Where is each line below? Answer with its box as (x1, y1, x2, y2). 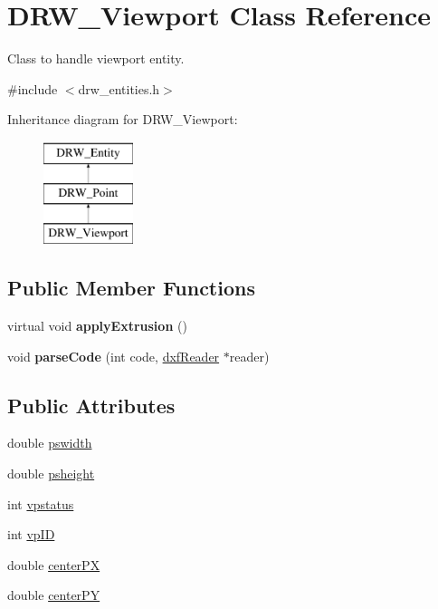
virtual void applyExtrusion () (7, 316, 187, 335)
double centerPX (7, 555, 100, 574)
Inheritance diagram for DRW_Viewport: (7, 110, 238, 129)
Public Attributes (7, 391, 176, 419)
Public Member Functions (7, 274, 255, 302)
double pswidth (7, 433, 92, 452)
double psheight (7, 464, 95, 483)
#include (7, 79, 58, 98)
